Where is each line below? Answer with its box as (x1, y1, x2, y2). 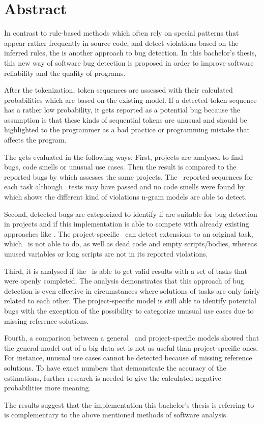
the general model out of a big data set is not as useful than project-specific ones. (4, 342, 258, 353)
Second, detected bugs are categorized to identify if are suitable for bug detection (4, 208, 257, 219)
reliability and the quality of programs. (4, 67, 126, 78)
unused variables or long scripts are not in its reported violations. (4, 248, 208, 259)
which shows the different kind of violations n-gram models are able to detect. (4, 191, 247, 202)
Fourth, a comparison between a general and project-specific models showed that (4, 332, 259, 343)
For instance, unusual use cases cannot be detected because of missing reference (4, 352, 252, 363)
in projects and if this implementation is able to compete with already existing (4, 218, 249, 229)
